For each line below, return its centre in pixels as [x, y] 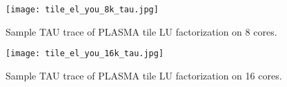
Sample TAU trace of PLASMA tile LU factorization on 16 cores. [144, 75]
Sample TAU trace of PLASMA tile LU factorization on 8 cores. [141, 31]
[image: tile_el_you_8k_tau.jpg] [82, 10]
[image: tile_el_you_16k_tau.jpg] [85, 54]
